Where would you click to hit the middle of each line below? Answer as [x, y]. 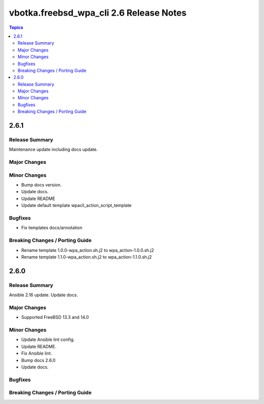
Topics [16, 27]
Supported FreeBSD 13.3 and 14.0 [55, 317]
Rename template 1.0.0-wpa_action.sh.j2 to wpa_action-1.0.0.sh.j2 [88, 250]
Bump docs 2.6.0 [38, 360]
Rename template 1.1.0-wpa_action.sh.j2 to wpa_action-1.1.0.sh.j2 [87, 257]
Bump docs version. [42, 185]
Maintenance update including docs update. [53, 150]
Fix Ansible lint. [37, 353]
